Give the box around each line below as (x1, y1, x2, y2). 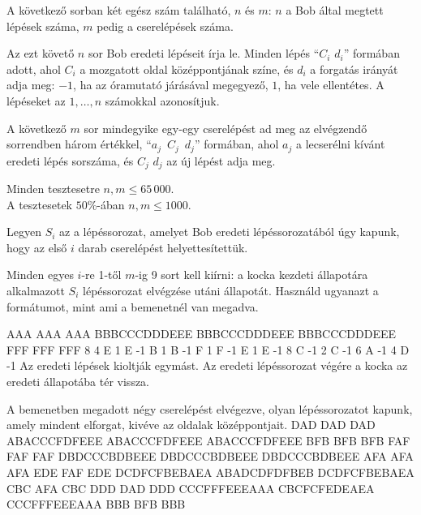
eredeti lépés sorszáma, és (6, 152, 134, 169)
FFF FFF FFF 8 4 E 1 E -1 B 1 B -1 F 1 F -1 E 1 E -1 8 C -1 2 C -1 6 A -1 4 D (6, 341, 410, 358)
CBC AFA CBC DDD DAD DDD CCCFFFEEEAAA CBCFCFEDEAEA (6, 479, 375, 496)
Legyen (6, 223, 41, 240)
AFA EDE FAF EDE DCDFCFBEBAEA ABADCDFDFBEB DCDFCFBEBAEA (6, 463, 415, 480)
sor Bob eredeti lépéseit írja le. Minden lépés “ (88, 45, 320, 62)
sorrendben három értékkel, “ (6, 135, 152, 152)
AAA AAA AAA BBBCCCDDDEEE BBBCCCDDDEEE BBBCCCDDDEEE (6, 325, 397, 342)
